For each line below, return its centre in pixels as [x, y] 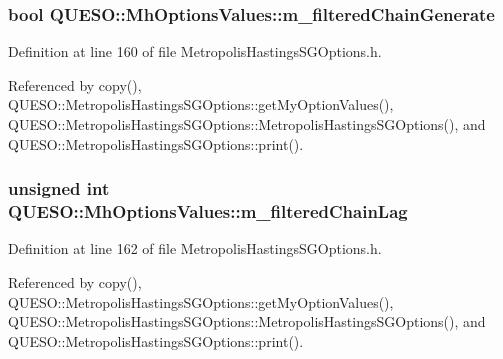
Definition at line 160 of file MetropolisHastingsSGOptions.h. [195, 51]
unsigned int [59, 188]
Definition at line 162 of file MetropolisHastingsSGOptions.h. [195, 248]
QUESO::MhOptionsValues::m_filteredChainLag [208, 211]
